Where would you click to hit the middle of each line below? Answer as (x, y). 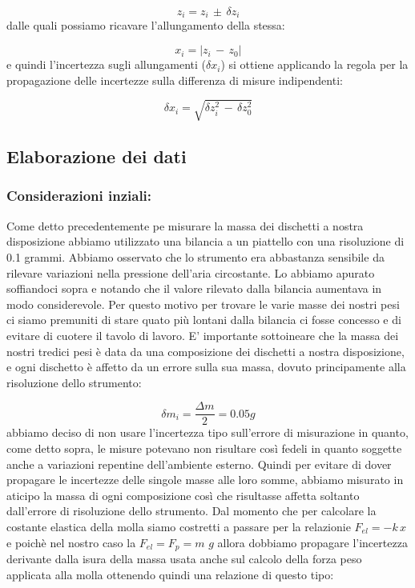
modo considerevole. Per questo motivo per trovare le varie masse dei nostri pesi (203, 304)
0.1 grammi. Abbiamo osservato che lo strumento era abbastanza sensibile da (195, 256)
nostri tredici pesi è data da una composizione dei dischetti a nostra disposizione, (205, 351)
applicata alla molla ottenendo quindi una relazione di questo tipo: (170, 574)
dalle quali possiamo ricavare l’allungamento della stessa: (146, 25)
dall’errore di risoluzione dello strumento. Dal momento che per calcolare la (191, 511)
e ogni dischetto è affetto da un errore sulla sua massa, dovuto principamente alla (206, 367)
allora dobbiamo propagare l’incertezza (312, 542)
